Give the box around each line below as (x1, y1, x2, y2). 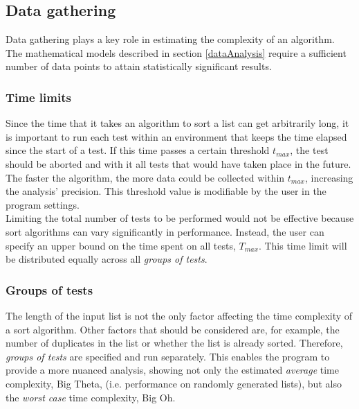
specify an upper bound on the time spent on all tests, (6, 238, 236, 252)
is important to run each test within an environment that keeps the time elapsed (6, 129, 347, 143)
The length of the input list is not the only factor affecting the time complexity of (6, 308, 353, 322)
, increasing (304, 170, 353, 184)
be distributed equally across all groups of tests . (6, 252, 208, 266)
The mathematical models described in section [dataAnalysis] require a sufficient (6, 45, 347, 60)
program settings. (6, 197, 80, 211)
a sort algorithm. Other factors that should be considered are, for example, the (6, 322, 340, 336)
